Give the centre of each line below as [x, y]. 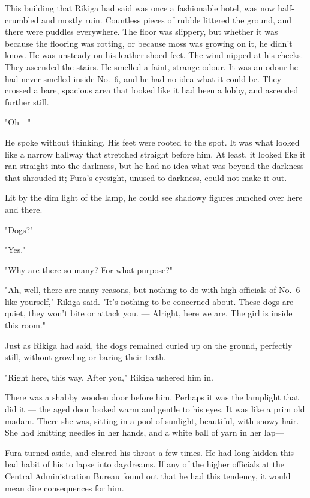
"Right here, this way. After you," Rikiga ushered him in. [109, 377]
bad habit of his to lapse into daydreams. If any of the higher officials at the [145, 464]
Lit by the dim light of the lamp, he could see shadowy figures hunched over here [154, 197]
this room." [25, 325]
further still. [27, 102]
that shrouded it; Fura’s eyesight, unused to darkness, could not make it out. [146, 177]
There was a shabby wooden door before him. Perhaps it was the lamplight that [152, 397]
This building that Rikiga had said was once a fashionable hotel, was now [140, 8]
